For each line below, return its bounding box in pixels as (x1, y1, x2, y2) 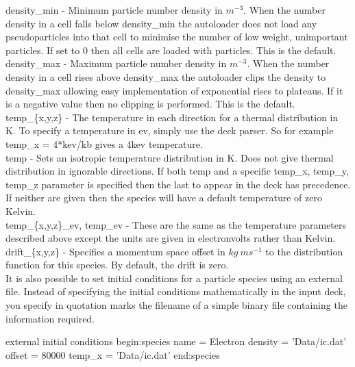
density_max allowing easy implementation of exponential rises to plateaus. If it (5, 83, 343, 97)
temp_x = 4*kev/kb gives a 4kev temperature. (5, 136, 203, 151)
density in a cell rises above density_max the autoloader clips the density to (5, 69, 326, 84)
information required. (5, 311, 95, 325)
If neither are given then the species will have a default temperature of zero (5, 190, 322, 205)
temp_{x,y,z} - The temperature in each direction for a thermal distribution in (5, 110, 339, 124)
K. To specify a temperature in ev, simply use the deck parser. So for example (5, 123, 334, 138)
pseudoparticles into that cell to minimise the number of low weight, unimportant (5, 29, 348, 44)
